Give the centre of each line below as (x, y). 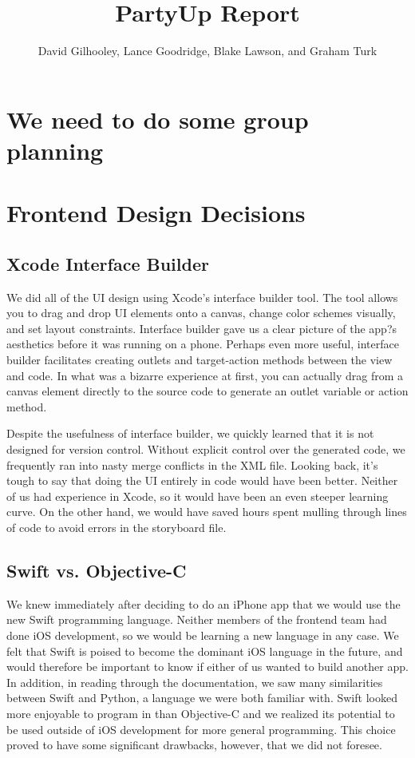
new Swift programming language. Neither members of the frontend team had (197, 619)
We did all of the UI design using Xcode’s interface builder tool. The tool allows (202, 297)
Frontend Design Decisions (156, 213)
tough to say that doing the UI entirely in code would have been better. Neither (202, 480)
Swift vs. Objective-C (97, 570)
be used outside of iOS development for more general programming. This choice (201, 729)
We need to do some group (158, 119)
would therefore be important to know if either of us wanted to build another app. (207, 667)
